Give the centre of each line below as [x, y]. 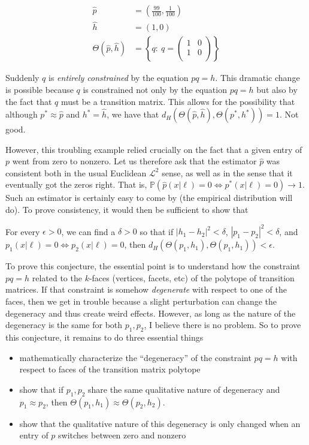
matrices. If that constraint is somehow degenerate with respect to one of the [146, 289]
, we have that [133, 114]
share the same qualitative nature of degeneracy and [184, 389]
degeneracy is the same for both [64, 325]
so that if [157, 231]
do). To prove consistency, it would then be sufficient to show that [127, 210]
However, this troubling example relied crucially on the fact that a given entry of [154, 149]
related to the [57, 277]
